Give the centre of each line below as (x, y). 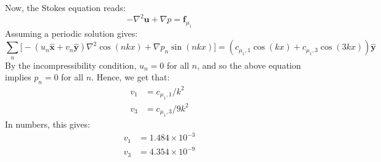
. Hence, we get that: (130, 77)
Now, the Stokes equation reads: (65, 7)
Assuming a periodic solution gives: (71, 33)
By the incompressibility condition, (71, 65)
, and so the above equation (249, 65)
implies (18, 77)
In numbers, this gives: (48, 124)
